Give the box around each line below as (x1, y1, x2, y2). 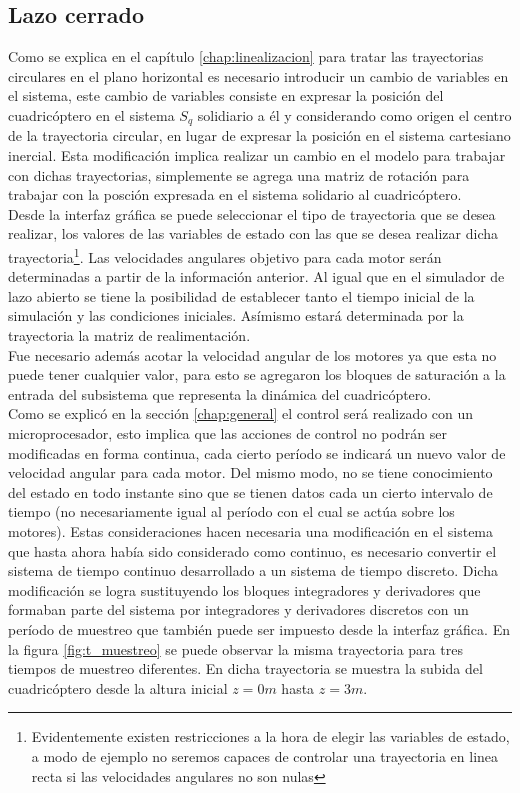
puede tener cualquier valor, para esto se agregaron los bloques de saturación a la (8, 364, 506, 385)
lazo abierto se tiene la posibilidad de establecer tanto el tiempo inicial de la (8, 285, 475, 306)
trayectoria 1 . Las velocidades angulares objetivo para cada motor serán (8, 244, 442, 267)
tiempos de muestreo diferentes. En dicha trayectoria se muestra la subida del (8, 658, 483, 679)
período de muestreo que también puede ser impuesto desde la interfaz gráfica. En (8, 618, 510, 639)
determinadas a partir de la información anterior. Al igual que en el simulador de (8, 266, 505, 287)
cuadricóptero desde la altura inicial (8, 677, 228, 698)
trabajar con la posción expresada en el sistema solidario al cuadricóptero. (8, 184, 462, 205)
